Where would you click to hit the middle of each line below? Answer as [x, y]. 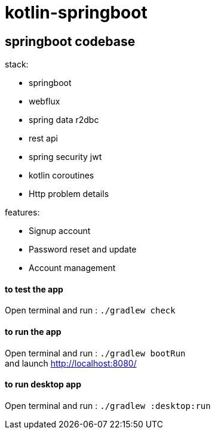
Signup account [60, 231]
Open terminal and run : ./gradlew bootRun [95, 353]
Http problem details [69, 194]
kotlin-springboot [76, 13]
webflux [44, 101]
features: [22, 213]
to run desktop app [43, 384]
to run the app [33, 332]
